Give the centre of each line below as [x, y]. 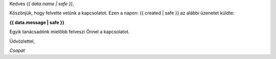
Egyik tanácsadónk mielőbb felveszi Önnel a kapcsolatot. [70, 32]
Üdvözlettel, [22, 41]
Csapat [17, 50]
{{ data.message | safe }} [37, 22]
